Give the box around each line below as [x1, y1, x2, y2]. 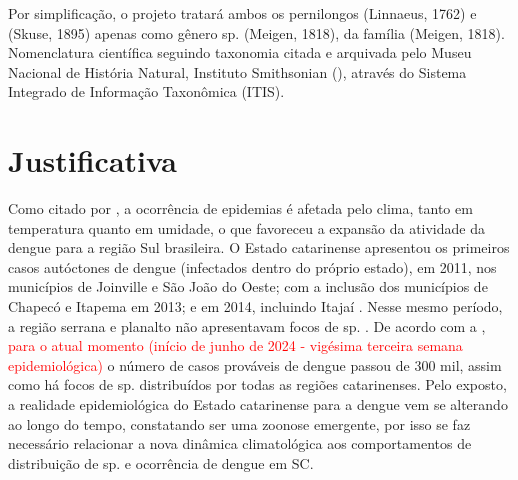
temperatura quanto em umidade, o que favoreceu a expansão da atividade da [8, 217, 485, 238]
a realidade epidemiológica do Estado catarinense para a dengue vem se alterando [8, 394, 508, 415]
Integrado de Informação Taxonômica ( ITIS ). [8, 81, 285, 102]
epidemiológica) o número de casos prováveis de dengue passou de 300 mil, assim [8, 354, 502, 375]
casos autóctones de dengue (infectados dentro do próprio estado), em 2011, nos [8, 256, 497, 277]
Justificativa [8, 140, 177, 181]
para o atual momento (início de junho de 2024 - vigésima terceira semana [8, 335, 463, 356]
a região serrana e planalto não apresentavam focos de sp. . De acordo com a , [8, 315, 486, 336]
